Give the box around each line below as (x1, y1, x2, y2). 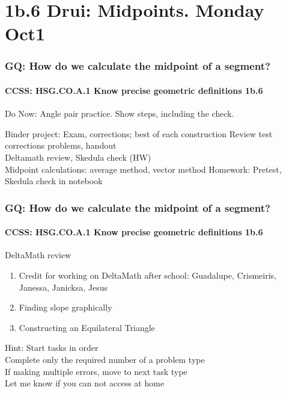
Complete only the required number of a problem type (5, 353, 205, 365)
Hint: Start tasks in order (5, 341, 99, 354)
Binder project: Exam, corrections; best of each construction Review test (5, 127, 273, 140)
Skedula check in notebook (5, 175, 103, 187)
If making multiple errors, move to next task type (5, 365, 187, 377)
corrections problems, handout (5, 139, 117, 152)
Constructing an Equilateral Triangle (19, 321, 155, 333)
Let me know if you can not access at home (5, 377, 165, 389)
